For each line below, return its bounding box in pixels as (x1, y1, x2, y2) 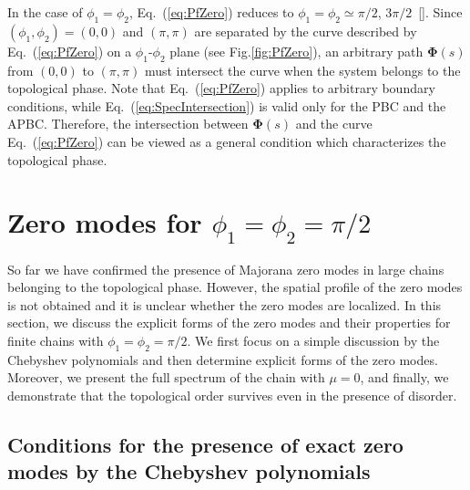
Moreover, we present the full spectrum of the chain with (7, 368, 325, 387)
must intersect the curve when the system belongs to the (144, 60, 461, 79)
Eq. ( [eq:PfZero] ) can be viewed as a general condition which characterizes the (7, 131, 446, 151)
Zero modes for (7, 203, 202, 241)
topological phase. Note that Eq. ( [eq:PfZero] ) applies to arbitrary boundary (7, 78, 435, 98)
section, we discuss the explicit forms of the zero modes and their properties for (7, 313, 451, 332)
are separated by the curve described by (194, 21, 417, 40)
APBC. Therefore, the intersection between (7, 114, 249, 133)
